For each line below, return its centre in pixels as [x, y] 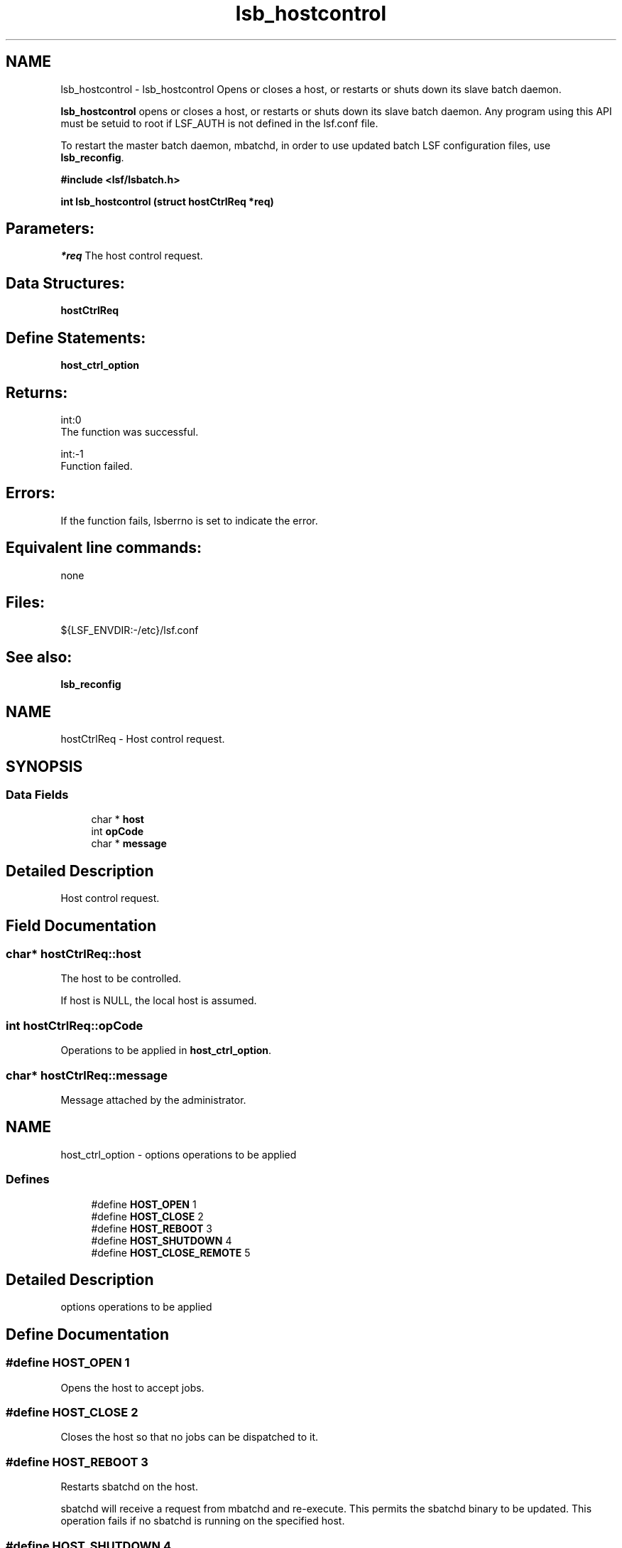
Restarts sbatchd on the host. [129, 1487]
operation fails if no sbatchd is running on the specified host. [203, 1521]
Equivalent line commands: [104, 548]
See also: [39, 657]
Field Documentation [81, 925]
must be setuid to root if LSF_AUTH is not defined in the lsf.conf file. [219, 123]
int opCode [118, 832]
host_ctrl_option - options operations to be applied [179, 1154]
